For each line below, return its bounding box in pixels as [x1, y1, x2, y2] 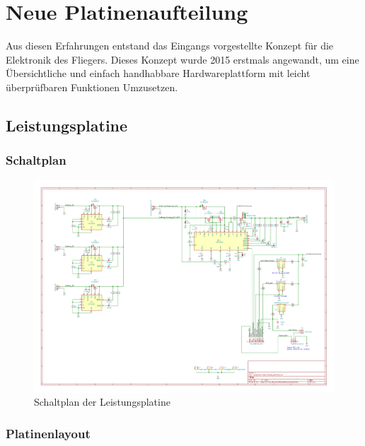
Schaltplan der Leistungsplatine [34, 394, 170, 409]
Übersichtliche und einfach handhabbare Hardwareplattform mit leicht [6, 66, 311, 81]
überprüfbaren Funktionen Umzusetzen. [6, 79, 178, 94]
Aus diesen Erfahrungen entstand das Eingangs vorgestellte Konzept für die [6, 38, 334, 53]
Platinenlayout [6, 424, 91, 442]
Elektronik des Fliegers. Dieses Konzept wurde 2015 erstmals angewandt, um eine [6, 52, 359, 66]
